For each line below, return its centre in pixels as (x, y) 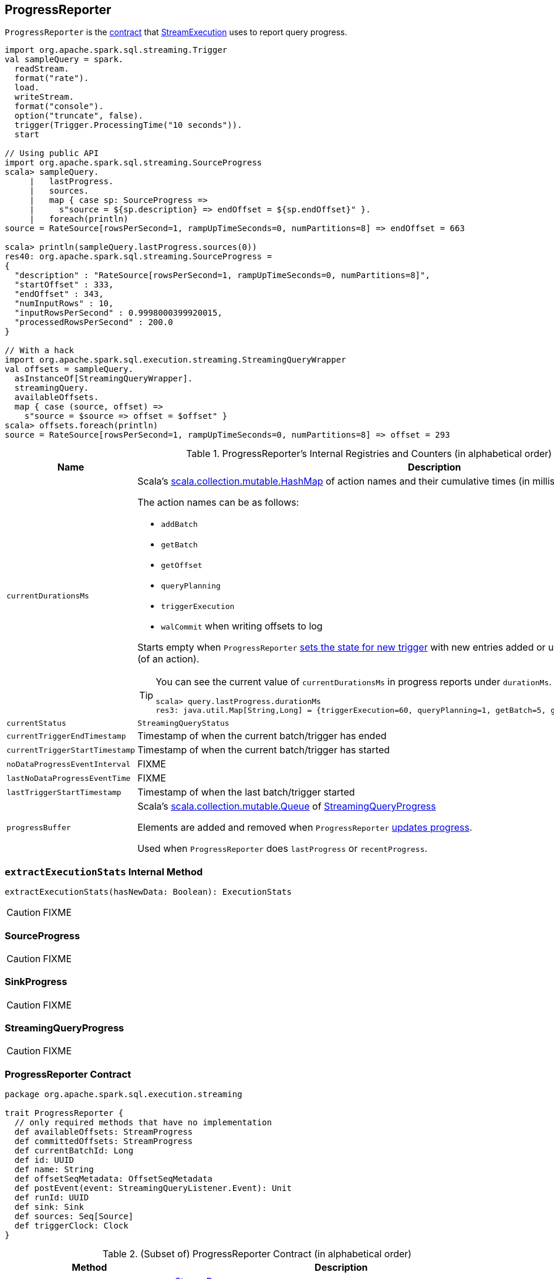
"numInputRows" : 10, (64, 304)
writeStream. (44, 97)
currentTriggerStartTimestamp (71, 750)
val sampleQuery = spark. (64, 60)
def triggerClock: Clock (71, 1226)
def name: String (54, 1170)
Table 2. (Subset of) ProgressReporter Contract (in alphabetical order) (257, 1254)
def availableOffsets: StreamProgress (104, 1132)
